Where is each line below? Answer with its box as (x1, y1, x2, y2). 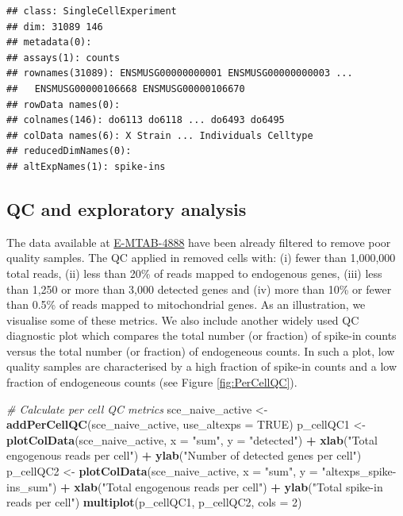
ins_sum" (6, 478, 52, 495)
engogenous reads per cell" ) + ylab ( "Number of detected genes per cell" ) (6, 447, 362, 464)
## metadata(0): (6, 37, 92, 48)
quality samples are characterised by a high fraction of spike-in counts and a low (6, 358, 397, 375)
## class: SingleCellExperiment (6, 6, 177, 17)
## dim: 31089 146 (6, 21, 103, 33)
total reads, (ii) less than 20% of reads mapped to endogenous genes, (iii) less (6, 264, 382, 281)
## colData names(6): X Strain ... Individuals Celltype (6, 129, 313, 141)
